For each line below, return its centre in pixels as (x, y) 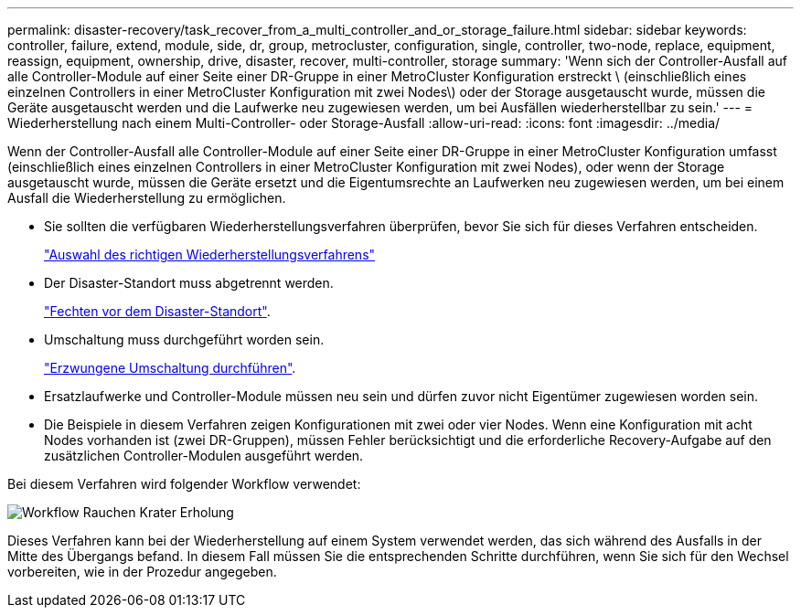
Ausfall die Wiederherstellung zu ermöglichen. (147, 198)
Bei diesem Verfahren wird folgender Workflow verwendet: (184, 484)
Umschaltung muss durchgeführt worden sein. (184, 339)
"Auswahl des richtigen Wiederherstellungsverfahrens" (210, 254)
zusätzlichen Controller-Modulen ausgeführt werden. (204, 456)
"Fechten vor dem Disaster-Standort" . (157, 311)
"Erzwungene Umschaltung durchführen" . (170, 368)
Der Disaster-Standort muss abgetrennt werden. (189, 283)
